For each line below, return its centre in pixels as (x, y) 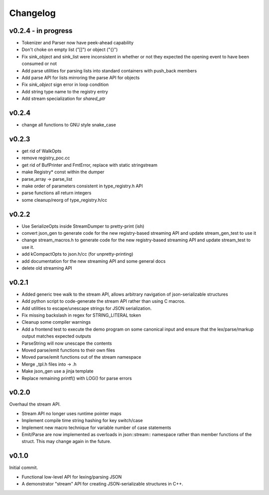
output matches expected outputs (57, 336)
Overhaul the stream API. (35, 404)
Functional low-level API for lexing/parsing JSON (72, 477)
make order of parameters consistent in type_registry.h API (82, 186)
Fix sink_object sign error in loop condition (65, 84)
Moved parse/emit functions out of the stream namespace (81, 357)
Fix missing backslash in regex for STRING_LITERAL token (81, 315)
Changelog (32, 13)
